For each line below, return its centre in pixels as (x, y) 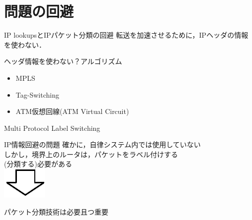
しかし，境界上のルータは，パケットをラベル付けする (91, 154)
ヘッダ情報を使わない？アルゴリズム (63, 61)
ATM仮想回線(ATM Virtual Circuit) (72, 111)
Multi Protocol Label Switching (52, 128)
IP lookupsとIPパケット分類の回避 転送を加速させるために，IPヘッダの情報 (126, 35)
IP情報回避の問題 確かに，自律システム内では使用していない (102, 144)
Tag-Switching (37, 94)
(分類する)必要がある (38, 164)
